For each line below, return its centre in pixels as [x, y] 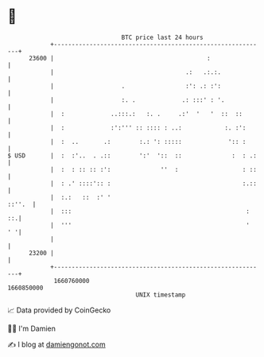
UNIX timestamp [161, 295]
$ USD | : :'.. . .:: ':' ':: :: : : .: [132, 155]
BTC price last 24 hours [162, 37]
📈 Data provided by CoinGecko [59, 310]
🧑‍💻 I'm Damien [32, 328]
